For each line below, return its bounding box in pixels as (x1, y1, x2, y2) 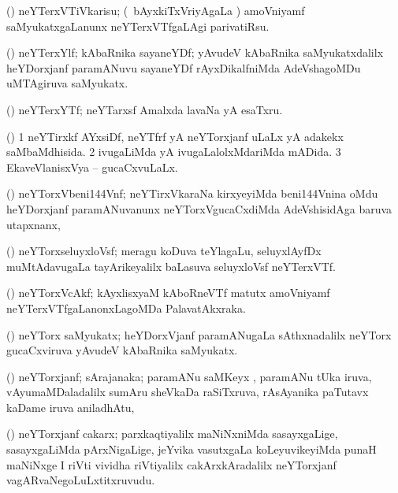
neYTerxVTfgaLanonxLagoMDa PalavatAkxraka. (6, 299, 246, 316)
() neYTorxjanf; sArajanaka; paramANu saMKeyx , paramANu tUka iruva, (6, 368, 372, 384)
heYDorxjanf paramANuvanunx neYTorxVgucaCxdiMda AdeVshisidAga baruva (6, 200, 392, 217)
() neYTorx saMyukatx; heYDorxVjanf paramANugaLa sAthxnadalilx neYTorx (6, 326, 392, 343)
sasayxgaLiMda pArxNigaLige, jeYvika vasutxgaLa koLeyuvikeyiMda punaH (6, 441, 377, 458)
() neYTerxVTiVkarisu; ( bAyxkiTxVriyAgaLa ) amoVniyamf (6, 2, 305, 18)
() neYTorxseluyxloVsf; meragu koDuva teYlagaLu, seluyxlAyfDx (6, 243, 322, 259)
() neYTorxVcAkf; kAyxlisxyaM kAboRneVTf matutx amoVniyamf (6, 284, 330, 301)
